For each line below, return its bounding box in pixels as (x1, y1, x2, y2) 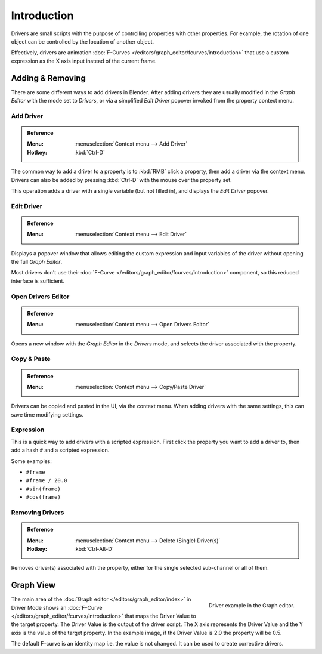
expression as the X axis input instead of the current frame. (11, 57, 157, 64)
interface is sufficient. (11, 277, 65, 285)
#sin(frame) (26, 485, 61, 492)
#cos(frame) (26, 494, 61, 501)
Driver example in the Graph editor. (209, 602, 295, 609)
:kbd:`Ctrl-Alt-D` (74, 545, 114, 552)
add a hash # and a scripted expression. (11, 446, 110, 454)
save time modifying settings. (11, 411, 83, 418)
